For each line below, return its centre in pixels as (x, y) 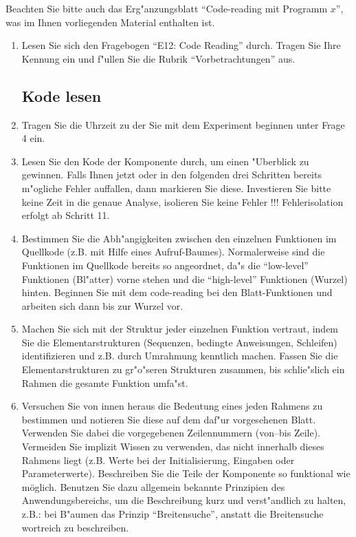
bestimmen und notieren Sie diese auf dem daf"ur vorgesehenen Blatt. (169, 419)
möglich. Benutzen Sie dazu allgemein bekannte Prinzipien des (153, 486)
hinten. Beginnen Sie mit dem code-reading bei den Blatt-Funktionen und (177, 292)
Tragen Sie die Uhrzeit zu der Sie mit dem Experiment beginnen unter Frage (183, 124)
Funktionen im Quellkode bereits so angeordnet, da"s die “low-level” (165, 265)
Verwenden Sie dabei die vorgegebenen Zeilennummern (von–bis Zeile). (171, 433)
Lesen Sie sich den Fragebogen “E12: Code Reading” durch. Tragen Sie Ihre (181, 45)
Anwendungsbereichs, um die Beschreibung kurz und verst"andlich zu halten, (184, 500)
